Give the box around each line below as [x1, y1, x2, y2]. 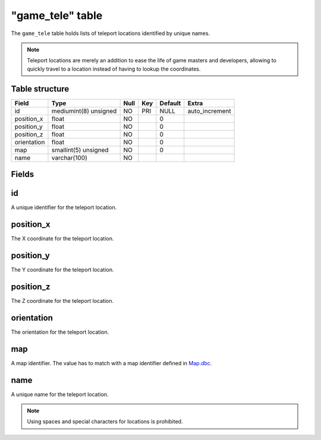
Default [159, 99, 181, 107]
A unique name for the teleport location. [11, 391, 109, 398]
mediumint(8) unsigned [51, 107, 117, 115]
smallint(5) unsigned [51, 145, 109, 154]
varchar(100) [51, 153, 87, 162]
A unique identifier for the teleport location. [11, 204, 117, 211]
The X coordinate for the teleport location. [11, 235, 114, 242]
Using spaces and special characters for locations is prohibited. [27, 418, 183, 425]
